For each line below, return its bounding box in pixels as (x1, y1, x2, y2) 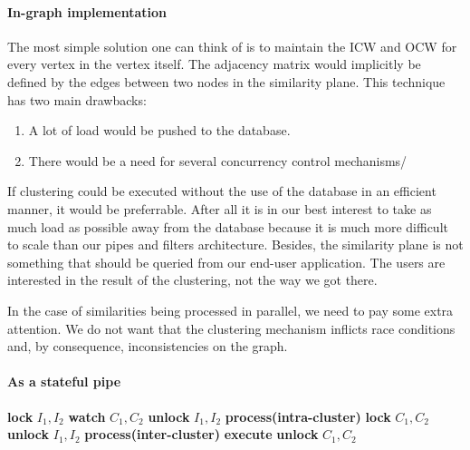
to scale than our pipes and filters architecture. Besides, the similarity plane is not (7, 235, 464, 254)
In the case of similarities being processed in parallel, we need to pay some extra (7, 300, 454, 319)
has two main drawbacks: (7, 90, 147, 109)
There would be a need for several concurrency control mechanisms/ (28, 151, 408, 170)
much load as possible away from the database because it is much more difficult (7, 217, 448, 236)
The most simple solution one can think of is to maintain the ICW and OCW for (7, 36, 457, 55)
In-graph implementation (7, 2, 167, 21)
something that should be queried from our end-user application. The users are (7, 252, 446, 271)
